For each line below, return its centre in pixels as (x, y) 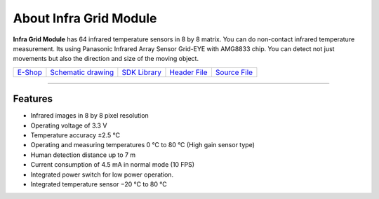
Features (33, 99)
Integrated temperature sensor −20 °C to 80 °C (99, 184)
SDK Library (141, 72)
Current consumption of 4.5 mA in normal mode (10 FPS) (113, 165)
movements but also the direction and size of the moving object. (106, 59)
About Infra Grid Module (85, 18)
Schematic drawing (82, 72)
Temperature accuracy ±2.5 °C (75, 135)
